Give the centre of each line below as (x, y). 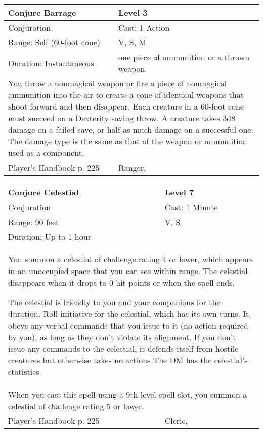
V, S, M (133, 42)
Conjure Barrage (42, 12)
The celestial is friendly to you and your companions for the (114, 302)
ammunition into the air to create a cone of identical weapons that (126, 95)
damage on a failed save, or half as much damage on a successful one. (131, 129)
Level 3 (133, 12)
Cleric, (176, 421)
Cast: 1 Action (144, 28)
